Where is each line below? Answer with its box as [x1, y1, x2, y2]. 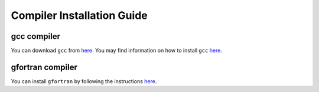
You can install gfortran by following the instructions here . [11, 77, 157, 85]
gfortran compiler [11, 62, 78, 72]
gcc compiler [11, 31, 61, 41]
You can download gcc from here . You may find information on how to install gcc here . [11, 47, 223, 54]
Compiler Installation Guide [11, 9, 148, 22]
